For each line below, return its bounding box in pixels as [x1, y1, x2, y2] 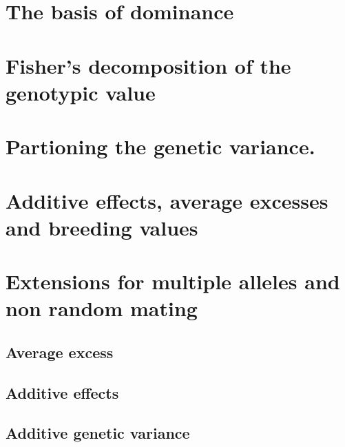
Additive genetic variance [6, 422, 190, 444]
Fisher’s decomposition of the [6, 51, 291, 79]
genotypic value [6, 78, 156, 106]
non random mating [6, 294, 198, 322]
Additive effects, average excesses [6, 186, 328, 214]
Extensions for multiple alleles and [6, 267, 340, 295]
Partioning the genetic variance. [6, 132, 315, 160]
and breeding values [6, 213, 198, 241]
